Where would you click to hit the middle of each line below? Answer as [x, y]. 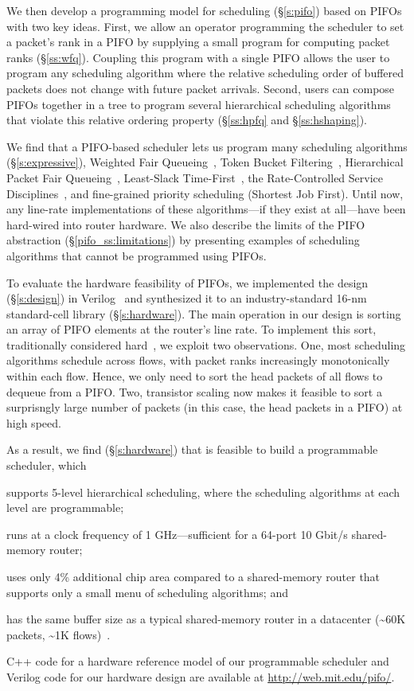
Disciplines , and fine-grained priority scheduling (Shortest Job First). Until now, [205, 193]
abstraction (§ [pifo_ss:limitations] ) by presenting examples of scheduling [183, 240]
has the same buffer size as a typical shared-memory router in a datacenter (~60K [206, 619]
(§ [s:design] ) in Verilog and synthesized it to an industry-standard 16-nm [187, 298]
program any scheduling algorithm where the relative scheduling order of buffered [205, 73]
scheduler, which [47, 465]
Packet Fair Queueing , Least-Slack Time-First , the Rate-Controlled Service [195, 177]
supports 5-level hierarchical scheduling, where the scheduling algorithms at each [203, 492]
